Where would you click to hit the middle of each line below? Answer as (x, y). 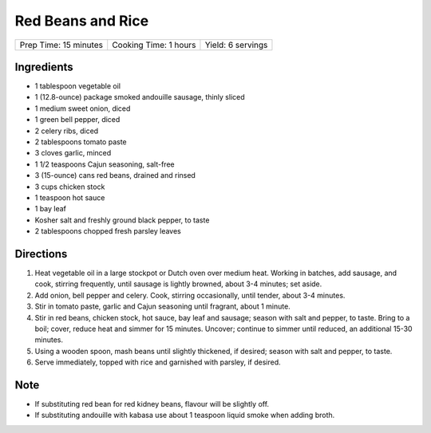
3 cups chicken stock (70, 187)
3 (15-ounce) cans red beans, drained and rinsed (115, 175)
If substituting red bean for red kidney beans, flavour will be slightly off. (152, 404)
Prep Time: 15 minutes (61, 45)
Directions (41, 254)
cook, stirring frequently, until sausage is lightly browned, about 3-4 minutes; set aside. (178, 284)
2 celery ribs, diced (67, 131)
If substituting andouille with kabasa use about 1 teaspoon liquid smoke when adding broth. (185, 415)
